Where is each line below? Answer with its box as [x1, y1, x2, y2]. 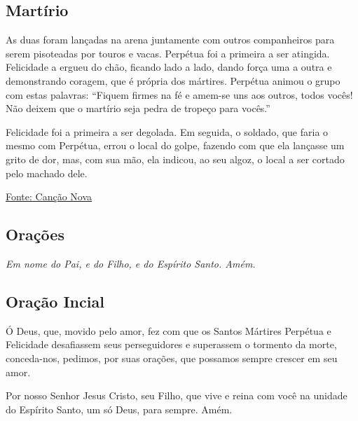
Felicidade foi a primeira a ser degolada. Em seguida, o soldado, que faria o [6, 124, 329, 139]
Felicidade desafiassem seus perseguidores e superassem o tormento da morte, [6, 337, 337, 352]
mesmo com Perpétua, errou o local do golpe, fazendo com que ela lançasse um [6, 138, 345, 153]
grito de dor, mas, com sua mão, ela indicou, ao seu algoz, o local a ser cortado [6, 151, 345, 166]
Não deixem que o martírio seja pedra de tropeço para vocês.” [6, 101, 270, 116]
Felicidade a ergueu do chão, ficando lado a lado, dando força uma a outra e [6, 60, 332, 74]
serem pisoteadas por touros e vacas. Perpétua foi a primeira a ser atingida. [6, 46, 330, 60]
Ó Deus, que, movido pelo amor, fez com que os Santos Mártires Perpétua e [6, 323, 331, 338]
